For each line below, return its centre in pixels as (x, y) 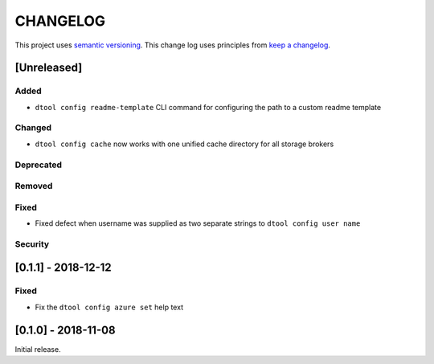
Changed (33, 128)
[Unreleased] (49, 68)
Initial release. (38, 349)
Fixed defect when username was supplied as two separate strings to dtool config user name (198, 223)
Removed (34, 186)
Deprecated (39, 165)
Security (32, 243)
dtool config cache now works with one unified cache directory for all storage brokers (184, 144)
